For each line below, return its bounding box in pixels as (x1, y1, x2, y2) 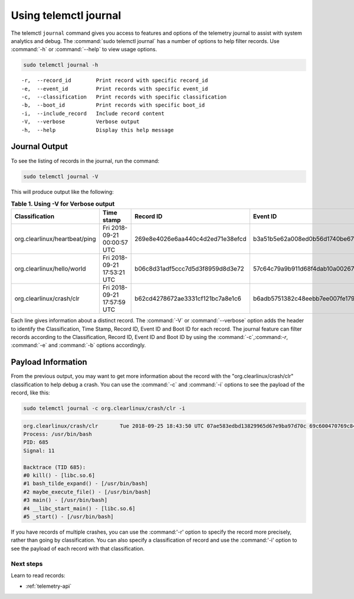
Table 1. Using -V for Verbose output (11, 200, 115, 208)
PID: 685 (23, 439, 49, 446)
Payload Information (11, 357, 88, 367)
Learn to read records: (11, 572, 65, 579)
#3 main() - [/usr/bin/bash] (23, 497, 108, 503)
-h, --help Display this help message (21, 127, 174, 133)
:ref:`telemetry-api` (25, 582, 72, 590)
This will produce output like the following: (11, 188, 114, 195)
